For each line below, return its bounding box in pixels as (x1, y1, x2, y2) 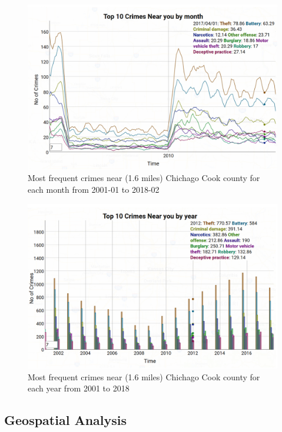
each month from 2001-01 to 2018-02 (28, 183, 160, 195)
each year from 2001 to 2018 (28, 382, 130, 394)
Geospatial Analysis (4, 411, 127, 429)
